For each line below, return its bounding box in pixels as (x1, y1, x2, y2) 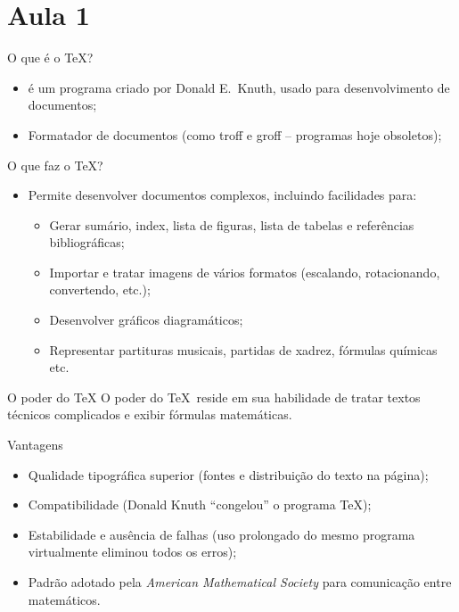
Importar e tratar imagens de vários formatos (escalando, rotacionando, (49, 262, 440, 281)
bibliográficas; (49, 233, 125, 252)
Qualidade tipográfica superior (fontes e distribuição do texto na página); (28, 465, 429, 484)
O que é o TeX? (7, 48, 94, 67)
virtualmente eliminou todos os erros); (28, 542, 237, 561)
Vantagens (7, 435, 63, 454)
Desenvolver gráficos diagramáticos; (49, 310, 243, 329)
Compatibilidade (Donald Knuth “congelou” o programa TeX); (28, 495, 372, 514)
